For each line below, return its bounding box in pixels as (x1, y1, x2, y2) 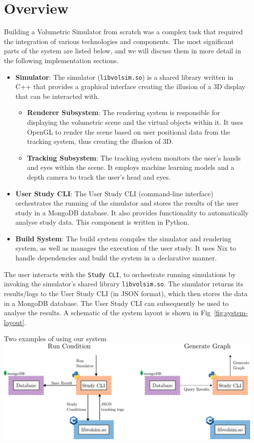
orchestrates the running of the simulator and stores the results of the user (15, 198, 239, 208)
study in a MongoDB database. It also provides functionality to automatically (15, 207, 249, 217)
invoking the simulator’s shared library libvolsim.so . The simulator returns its (4, 279, 243, 289)
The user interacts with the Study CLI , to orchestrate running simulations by (4, 269, 236, 279)
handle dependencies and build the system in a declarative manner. (15, 253, 217, 263)
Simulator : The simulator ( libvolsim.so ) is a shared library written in (15, 71, 233, 82)
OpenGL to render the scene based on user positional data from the (27, 126, 231, 137)
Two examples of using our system (4, 333, 106, 344)
